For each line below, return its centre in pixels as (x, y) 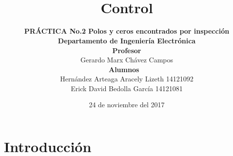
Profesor (127, 50)
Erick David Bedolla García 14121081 (127, 88)
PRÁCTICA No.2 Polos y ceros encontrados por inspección (127, 31)
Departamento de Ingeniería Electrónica (127, 40)
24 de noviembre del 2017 (127, 105)
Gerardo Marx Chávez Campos (127, 60)
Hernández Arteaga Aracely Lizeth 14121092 (127, 79)
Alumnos (124, 69)
